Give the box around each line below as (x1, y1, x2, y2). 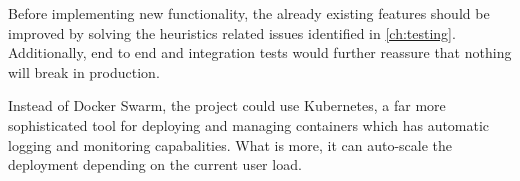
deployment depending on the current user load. (8, 154, 302, 175)
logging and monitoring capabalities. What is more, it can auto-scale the (8, 134, 453, 155)
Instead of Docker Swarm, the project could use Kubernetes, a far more (8, 95, 446, 116)
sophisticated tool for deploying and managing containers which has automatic (8, 114, 490, 135)
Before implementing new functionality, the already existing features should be (8, 3, 490, 23)
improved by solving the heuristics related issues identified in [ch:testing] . (8, 22, 456, 43)
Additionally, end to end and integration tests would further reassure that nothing (8, 42, 512, 63)
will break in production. (8, 61, 160, 82)
